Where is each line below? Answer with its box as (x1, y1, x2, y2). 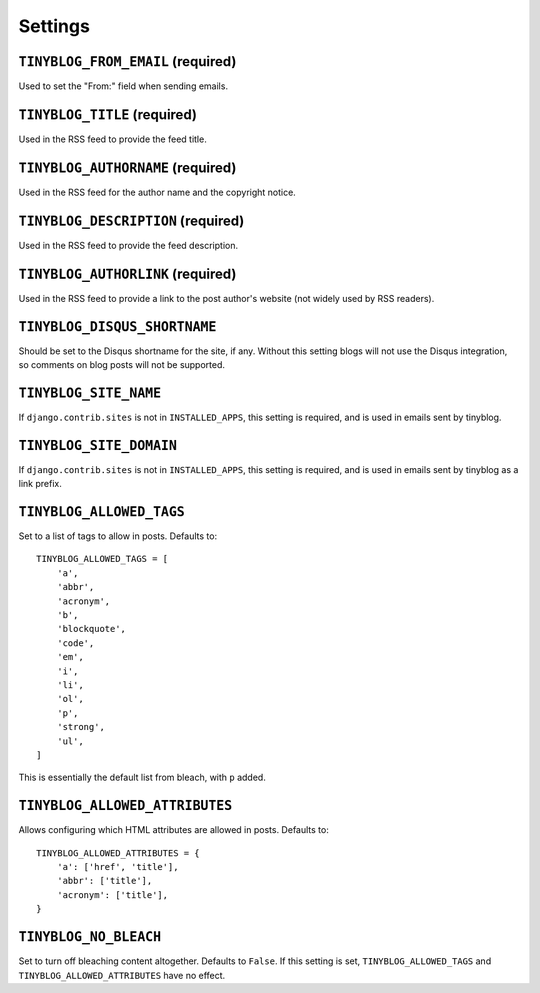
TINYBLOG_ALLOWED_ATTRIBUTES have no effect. (18, 969, 226, 981)
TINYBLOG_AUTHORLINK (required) (18, 265, 237, 282)
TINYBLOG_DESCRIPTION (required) (18, 212, 245, 229)
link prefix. (18, 478, 62, 490)
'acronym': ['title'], (56, 889, 169, 900)
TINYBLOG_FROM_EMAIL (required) (18, 53, 237, 70)
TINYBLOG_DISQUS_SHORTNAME (18, 318, 217, 335)
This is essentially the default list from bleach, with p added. (18, 771, 267, 784)
